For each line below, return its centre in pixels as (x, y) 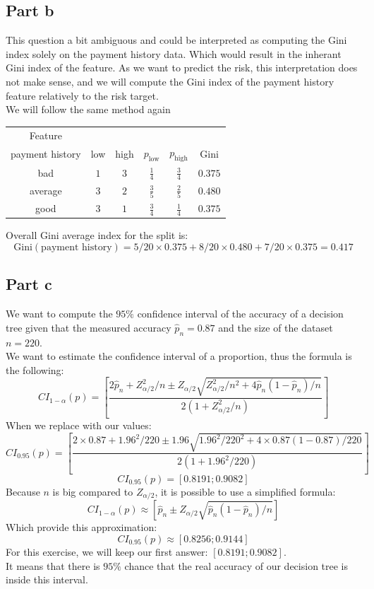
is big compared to (93, 491)
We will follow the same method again (88, 109)
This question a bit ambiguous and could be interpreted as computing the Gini (176, 40)
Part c (29, 284)
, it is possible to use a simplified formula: (245, 491)
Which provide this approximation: (82, 527)
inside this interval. (47, 579)
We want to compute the (59, 314)
